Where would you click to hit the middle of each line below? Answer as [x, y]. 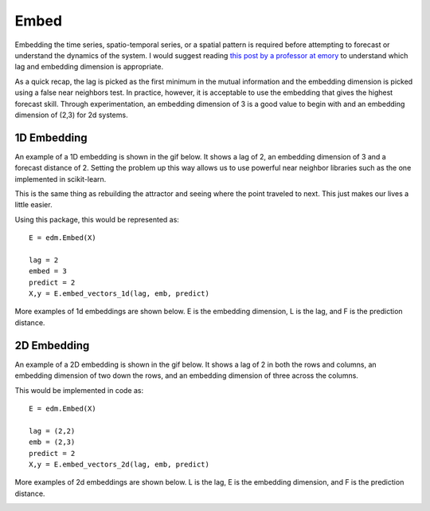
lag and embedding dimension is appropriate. [89, 67]
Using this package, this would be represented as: [97, 219]
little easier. [33, 205]
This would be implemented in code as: [79, 390]
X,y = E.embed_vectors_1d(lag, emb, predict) [119, 294]
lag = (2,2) [52, 431]
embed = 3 [48, 271]
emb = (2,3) [52, 442]
